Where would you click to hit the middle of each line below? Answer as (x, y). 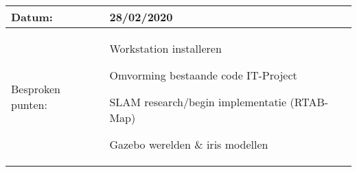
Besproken (36, 88)
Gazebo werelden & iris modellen (189, 144)
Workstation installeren (165, 48)
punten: (29, 104)
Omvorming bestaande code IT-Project (203, 75)
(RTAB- (309, 102)
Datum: (32, 17)
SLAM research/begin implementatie (198, 102)
